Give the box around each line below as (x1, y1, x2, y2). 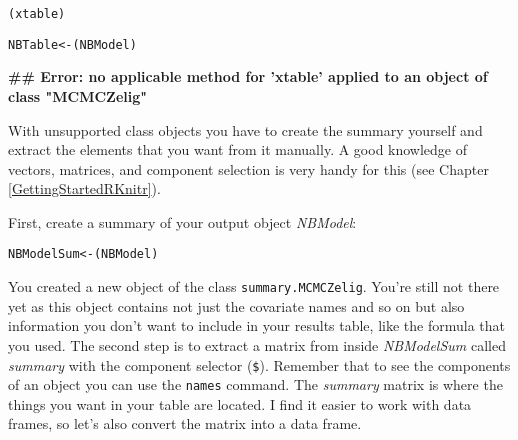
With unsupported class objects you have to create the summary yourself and (8, 119, 483, 140)
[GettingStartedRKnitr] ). (8, 178, 161, 199)
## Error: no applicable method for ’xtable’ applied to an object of (8, 66, 488, 87)
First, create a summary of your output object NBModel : (8, 211, 357, 232)
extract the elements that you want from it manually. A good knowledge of (8, 139, 468, 160)
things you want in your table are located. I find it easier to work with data (8, 393, 472, 414)
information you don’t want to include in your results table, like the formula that (8, 315, 505, 336)
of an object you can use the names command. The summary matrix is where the (8, 374, 503, 395)
